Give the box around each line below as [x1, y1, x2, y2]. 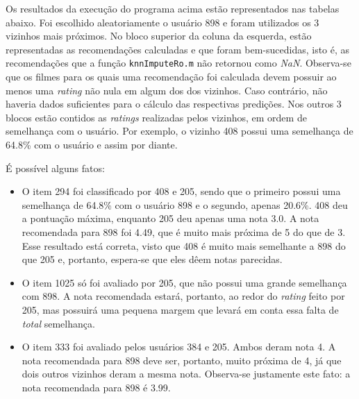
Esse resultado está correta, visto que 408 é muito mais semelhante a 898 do [22, 238, 346, 253]
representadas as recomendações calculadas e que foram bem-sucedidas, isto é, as [6, 42, 350, 56]
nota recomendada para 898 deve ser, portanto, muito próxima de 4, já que [22, 353, 342, 367]
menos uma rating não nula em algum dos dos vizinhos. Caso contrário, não [6, 83, 328, 97]
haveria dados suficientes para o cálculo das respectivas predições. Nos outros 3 [6, 96, 342, 111]
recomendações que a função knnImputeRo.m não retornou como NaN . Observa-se [6, 56, 351, 70]
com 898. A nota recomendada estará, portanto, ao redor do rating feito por [22, 289, 345, 303]
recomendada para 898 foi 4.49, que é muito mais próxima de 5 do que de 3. [22, 224, 346, 239]
